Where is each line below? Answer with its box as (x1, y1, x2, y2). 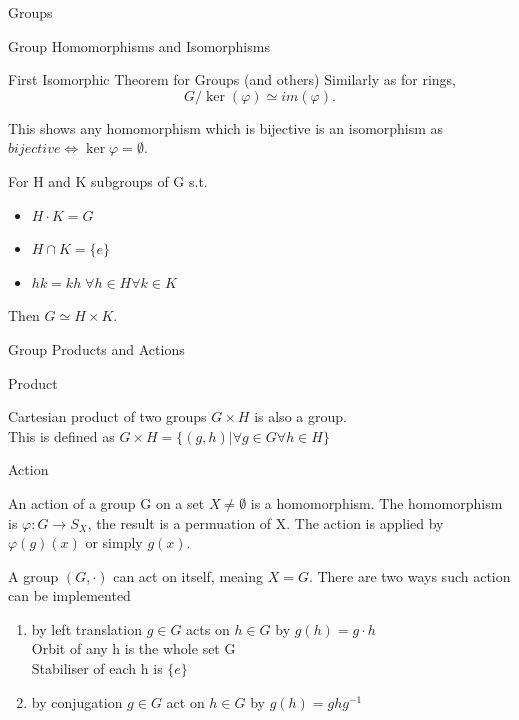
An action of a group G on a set (8, 492, 205, 513)
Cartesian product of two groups (8, 406, 207, 427)
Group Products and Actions (8, 338, 185, 359)
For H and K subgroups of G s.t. (8, 170, 208, 191)
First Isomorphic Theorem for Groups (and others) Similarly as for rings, (8, 69, 456, 90)
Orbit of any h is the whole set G (31, 638, 236, 659)
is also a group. (254, 406, 347, 427)
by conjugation (31, 691, 123, 712)
